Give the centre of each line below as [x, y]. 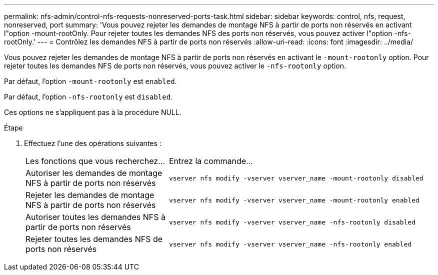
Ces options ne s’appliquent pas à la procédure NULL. [93, 112]
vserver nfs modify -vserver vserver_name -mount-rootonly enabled [294, 200]
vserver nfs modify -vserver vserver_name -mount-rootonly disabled [296, 178]
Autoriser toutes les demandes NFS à [96, 217]
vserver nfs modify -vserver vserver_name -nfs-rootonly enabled [290, 244]
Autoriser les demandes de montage [94, 173]
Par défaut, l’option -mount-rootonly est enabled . [90, 81]
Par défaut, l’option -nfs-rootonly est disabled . [88, 97]
